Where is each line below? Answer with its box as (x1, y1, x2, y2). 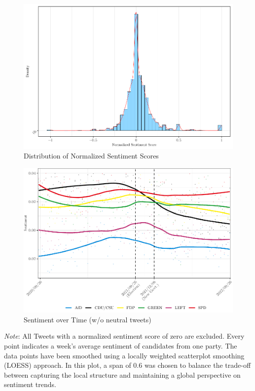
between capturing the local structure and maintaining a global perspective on (4, 369, 241, 380)
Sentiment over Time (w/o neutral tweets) (24, 314, 151, 324)
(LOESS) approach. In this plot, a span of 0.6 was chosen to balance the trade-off (4, 360, 251, 370)
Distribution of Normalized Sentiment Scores (24, 151, 159, 161)
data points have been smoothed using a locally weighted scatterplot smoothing (4, 350, 245, 360)
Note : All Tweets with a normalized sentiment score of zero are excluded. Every (4, 331, 245, 341)
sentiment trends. (4, 379, 56, 390)
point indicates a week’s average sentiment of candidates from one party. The (4, 341, 237, 351)
